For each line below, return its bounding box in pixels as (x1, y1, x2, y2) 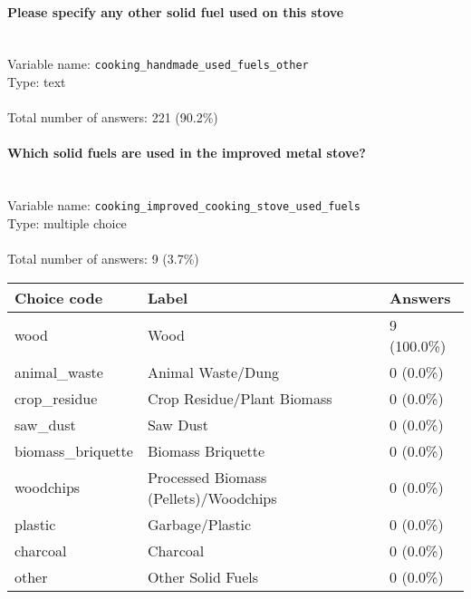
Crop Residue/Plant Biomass (147, 387, 332, 409)
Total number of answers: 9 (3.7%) (7, 249, 199, 268)
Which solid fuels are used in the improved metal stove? (7, 143, 366, 162)
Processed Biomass (147, 466, 267, 488)
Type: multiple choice (7, 213, 127, 232)
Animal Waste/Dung (147, 361, 280, 382)
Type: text (7, 72, 66, 92)
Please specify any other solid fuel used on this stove (7, 2, 344, 21)
